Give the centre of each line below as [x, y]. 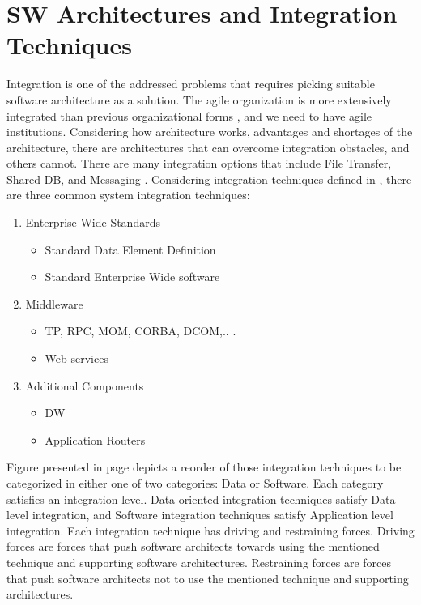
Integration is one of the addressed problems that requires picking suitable [191, 84]
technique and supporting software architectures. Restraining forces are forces [199, 562]
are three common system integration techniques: [128, 195]
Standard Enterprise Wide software [132, 277]
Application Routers [95, 439]
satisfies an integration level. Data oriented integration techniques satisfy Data [201, 498]
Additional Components [85, 385]
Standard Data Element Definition [130, 249]
